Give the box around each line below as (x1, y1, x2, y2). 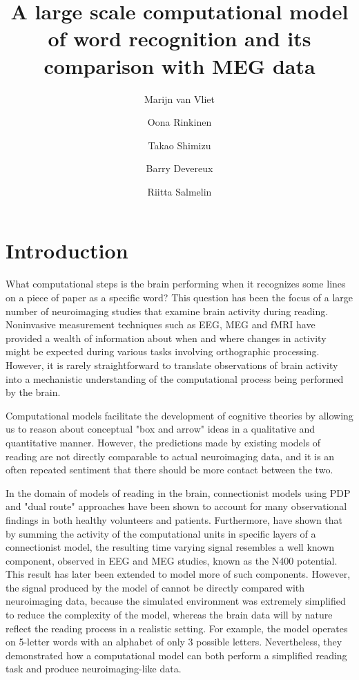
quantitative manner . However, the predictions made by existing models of (6, 435, 321, 449)
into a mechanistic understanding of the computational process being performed (6, 371, 344, 386)
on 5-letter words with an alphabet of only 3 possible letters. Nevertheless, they (6, 634, 342, 649)
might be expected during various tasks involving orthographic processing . (6, 344, 320, 359)
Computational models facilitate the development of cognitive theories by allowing (6, 408, 353, 422)
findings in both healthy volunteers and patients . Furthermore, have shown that (6, 512, 343, 527)
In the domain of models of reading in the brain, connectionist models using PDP (6, 485, 351, 500)
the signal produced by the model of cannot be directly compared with (6, 580, 305, 594)
